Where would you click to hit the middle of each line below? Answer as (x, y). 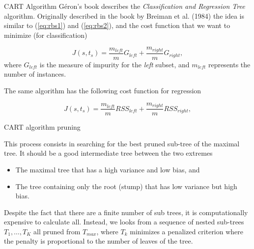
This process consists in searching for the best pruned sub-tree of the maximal (122, 143)
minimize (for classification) (46, 35)
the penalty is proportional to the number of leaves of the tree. (99, 241)
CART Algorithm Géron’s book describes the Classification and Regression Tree (125, 6)
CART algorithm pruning (42, 127)
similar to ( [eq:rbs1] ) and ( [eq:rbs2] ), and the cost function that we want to (117, 25)
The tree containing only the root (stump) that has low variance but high (126, 186)
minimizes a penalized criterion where (187, 231)
